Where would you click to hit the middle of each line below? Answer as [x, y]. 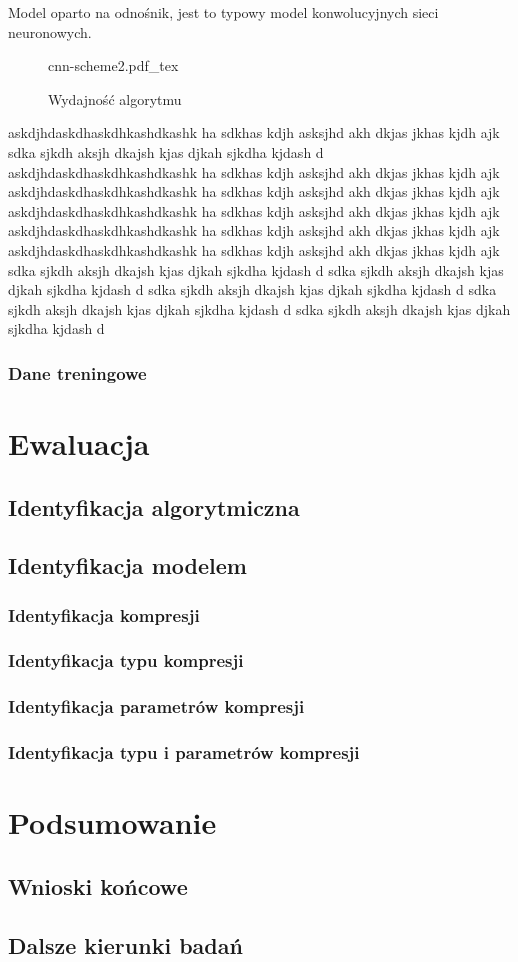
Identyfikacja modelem [127, 565]
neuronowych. [50, 31]
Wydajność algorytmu [115, 98]
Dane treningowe [77, 372]
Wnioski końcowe [98, 885]
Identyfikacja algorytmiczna [154, 506]
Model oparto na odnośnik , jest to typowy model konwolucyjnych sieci [223, 12]
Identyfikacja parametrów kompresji [156, 706]
